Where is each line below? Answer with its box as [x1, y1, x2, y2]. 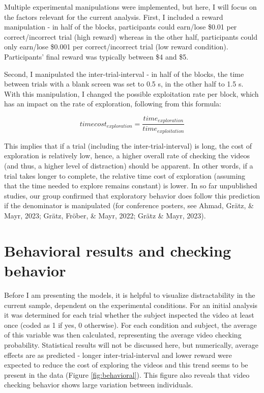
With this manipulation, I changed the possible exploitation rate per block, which [4, 88, 259, 99]
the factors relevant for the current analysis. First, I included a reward [4, 11, 223, 22]
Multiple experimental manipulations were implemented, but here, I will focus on [4, 2, 257, 12]
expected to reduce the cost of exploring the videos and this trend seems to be [4, 359, 248, 370]
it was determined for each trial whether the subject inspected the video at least [4, 310, 254, 320]
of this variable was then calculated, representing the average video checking [4, 329, 242, 340]
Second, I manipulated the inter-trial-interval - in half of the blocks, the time [4, 68, 244, 79]
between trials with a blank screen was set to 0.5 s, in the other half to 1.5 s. [4, 78, 244, 89]
